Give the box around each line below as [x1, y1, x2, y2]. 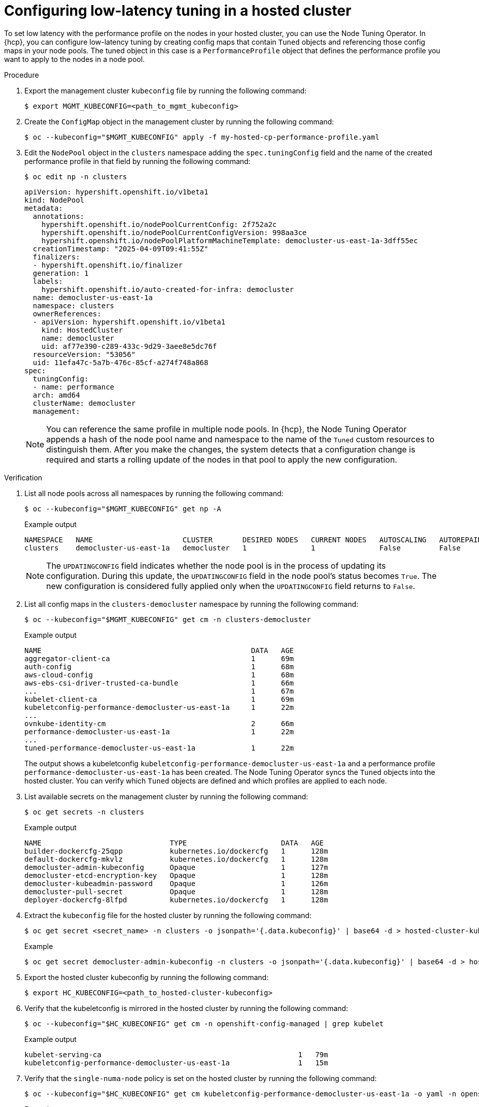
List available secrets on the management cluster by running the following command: [24, 792, 309, 801]
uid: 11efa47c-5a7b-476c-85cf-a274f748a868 [32, 358, 209, 367]
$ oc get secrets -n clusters [24, 807, 145, 816]
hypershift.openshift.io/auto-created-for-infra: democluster [41, 285, 294, 294]
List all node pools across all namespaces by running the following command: [24, 489, 284, 498]
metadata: [24, 204, 63, 212]
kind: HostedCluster [41, 325, 123, 334]
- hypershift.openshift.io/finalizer [32, 261, 183, 269]
